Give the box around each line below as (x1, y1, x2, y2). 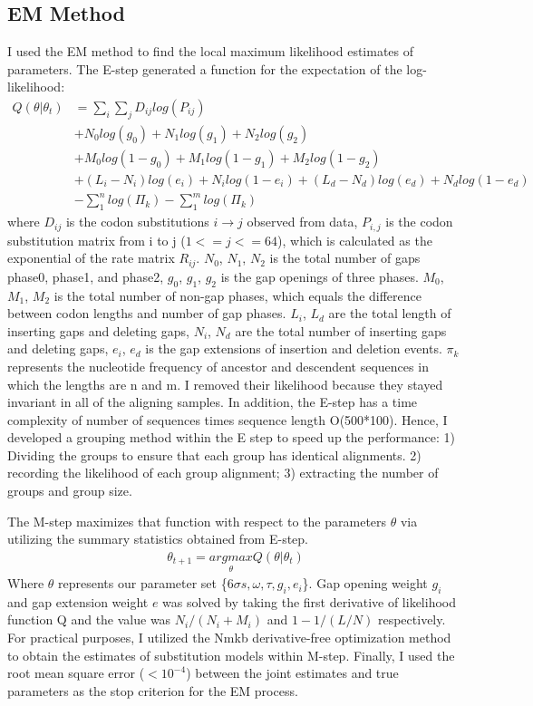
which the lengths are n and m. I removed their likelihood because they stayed (7, 374, 443, 393)
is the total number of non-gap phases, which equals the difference (53, 285, 422, 305)
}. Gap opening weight (302, 574, 428, 593)
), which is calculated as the (277, 230, 432, 249)
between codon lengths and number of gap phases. (7, 304, 286, 323)
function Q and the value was (7, 610, 171, 629)
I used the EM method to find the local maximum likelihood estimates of (7, 42, 414, 61)
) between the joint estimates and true (186, 663, 399, 682)
